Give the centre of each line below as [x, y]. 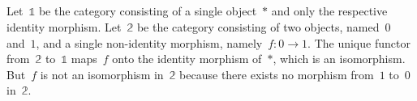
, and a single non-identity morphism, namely [149, 42]
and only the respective [329, 11]
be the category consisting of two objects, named [258, 26]
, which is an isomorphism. [339, 59]
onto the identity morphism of [187, 59]
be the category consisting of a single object [148, 11]
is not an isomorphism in [102, 74]
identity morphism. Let [64, 26]
